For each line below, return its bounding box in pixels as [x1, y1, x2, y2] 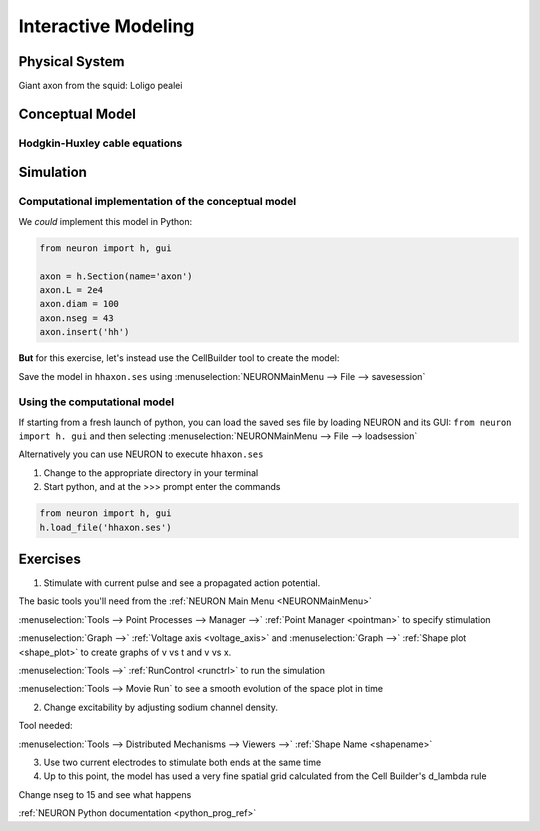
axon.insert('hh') [39, 326, 130, 338]
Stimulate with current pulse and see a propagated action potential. [43, 577, 321, 589]
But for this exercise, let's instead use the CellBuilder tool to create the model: [18, 352, 340, 364]
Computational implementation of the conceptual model [18, 195, 297, 209]
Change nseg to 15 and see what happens [18, 788, 192, 800]
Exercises [18, 550, 82, 567]
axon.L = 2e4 [39, 284, 104, 295]
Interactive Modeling [18, 15, 195, 37]
